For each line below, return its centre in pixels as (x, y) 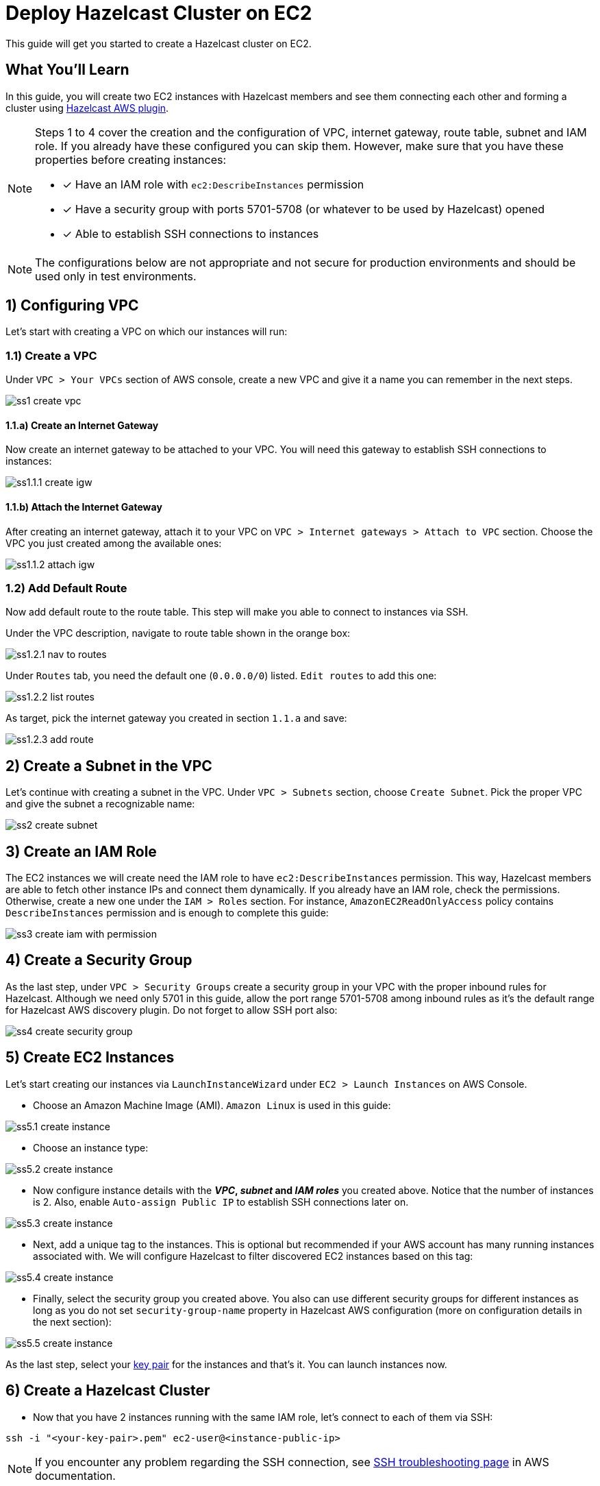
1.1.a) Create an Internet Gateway (82, 425)
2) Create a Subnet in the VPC (109, 766)
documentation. (75, 1475)
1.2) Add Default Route (66, 588)
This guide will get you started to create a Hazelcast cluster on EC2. (159, 43)
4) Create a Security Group (99, 960)
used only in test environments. (116, 276)
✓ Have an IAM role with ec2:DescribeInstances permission (213, 184)
